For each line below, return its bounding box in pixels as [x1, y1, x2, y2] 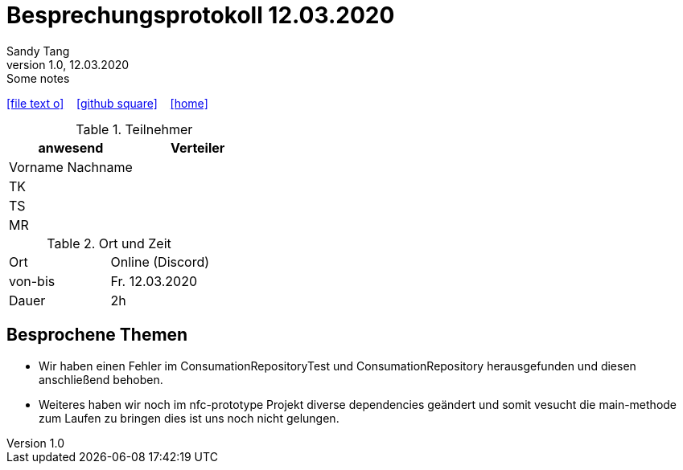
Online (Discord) [110, 253, 210, 270]
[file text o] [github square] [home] [6, 96, 208, 110]
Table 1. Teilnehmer [76, 121, 193, 137]
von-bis [9, 272, 56, 289]
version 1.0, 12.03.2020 [6, 57, 130, 72]
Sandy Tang [6, 43, 70, 58]
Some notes [6, 71, 70, 85]
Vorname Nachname [9, 158, 133, 175]
